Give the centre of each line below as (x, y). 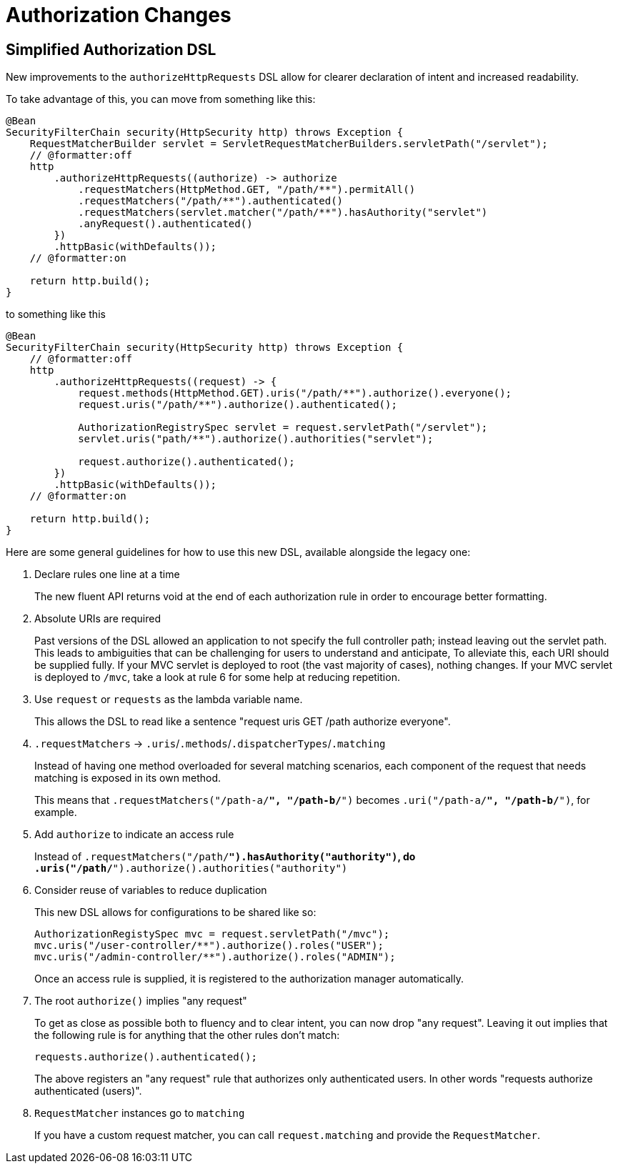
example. (56, 812)
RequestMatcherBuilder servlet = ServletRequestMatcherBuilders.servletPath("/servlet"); (289, 144)
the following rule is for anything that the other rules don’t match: (187, 1035)
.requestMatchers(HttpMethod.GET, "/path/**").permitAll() (247, 190)
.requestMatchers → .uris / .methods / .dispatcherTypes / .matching (210, 744)
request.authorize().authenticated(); (186, 462)
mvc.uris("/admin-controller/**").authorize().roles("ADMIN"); (215, 957)
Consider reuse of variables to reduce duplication (151, 890)
